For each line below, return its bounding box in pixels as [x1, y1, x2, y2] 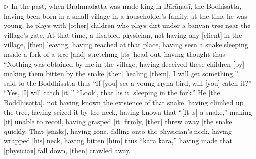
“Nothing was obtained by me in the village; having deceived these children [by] [4, 58, 245, 69]
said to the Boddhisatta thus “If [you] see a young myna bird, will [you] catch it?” [4, 78, 252, 88]
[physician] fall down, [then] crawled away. [4, 145, 131, 155]
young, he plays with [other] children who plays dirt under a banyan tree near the [4, 20, 251, 30]
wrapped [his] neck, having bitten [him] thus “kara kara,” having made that [4, 135, 232, 146]
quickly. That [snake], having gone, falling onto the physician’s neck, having [4, 126, 232, 136]
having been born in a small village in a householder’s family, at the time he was [4, 10, 247, 21]
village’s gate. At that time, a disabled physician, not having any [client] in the [4, 29, 242, 40]
